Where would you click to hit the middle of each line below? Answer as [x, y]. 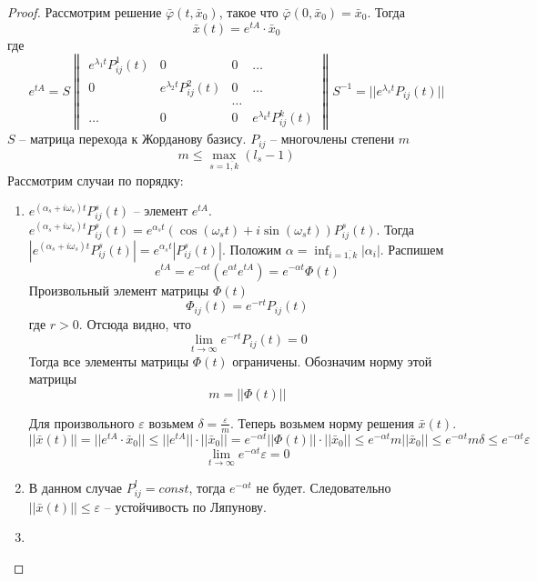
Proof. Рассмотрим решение [85, 12]
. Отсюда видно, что [135, 323]
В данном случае [76, 487]
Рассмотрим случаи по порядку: [96, 180]
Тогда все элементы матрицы [109, 361]
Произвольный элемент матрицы [119, 290]
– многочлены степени [333, 139]
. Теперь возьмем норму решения [322, 422]
